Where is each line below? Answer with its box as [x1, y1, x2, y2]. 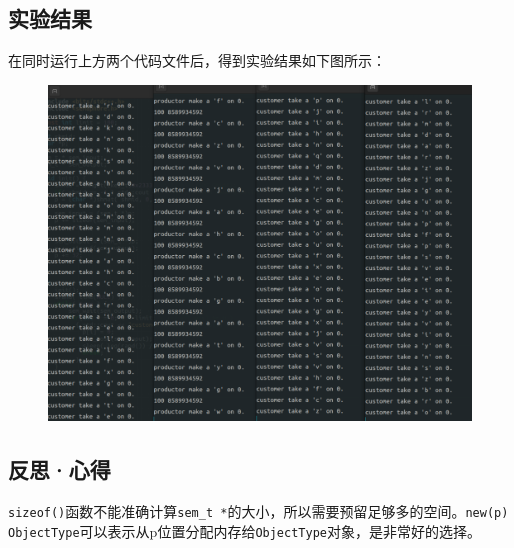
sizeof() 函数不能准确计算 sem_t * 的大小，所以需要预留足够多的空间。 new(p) [8, 501, 509, 522]
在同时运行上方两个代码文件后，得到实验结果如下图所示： [8, 50, 386, 71]
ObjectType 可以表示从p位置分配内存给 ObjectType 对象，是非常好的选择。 [8, 520, 481, 541]
